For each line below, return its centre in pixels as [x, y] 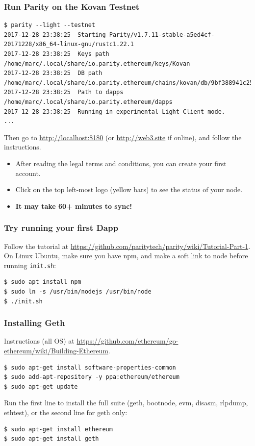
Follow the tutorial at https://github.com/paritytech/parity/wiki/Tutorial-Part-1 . [127, 246]
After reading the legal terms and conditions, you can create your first [121, 163]
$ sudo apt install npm [43, 282]
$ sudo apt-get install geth [51, 439]
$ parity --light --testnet [50, 25]
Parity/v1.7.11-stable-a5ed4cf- [162, 35]
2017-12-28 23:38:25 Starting [55, 35]
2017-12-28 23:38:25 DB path [53, 73]
